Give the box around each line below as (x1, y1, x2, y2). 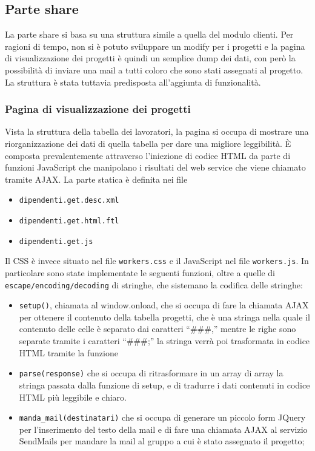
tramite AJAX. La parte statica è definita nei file (5, 172, 188, 185)
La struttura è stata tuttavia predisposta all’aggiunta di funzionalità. (5, 75, 261, 88)
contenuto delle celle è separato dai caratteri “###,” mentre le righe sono (19, 322, 296, 335)
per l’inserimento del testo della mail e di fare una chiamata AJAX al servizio (19, 422, 308, 435)
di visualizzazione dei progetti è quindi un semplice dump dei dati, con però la (5, 52, 296, 64)
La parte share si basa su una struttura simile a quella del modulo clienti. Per (5, 28, 294, 41)
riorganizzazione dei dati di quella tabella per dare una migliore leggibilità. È (5, 137, 291, 149)
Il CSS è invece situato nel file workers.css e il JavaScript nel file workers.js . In (5, 254, 309, 267)
